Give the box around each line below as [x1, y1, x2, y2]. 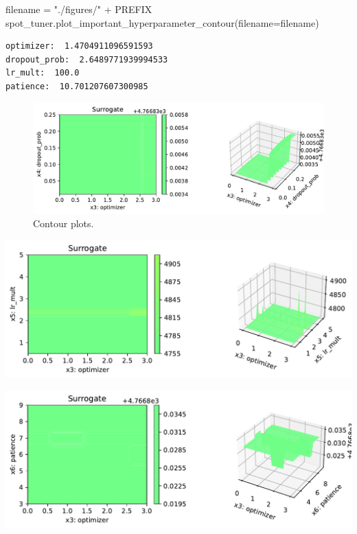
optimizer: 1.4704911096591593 [5, 41, 153, 51]
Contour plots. [33, 216, 94, 231]
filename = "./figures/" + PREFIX [5, 2, 152, 16]
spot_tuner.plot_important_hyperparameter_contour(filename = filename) [5, 15, 319, 30]
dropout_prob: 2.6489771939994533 [5, 54, 168, 65]
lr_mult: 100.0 [5, 68, 80, 78]
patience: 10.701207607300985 [5, 81, 148, 91]
